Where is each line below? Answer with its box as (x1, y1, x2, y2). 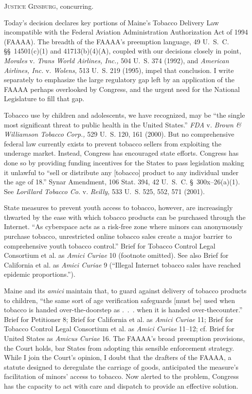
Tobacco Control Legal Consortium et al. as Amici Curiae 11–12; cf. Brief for (4, 323, 234, 334)
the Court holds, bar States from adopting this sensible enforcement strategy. (4, 342, 234, 353)
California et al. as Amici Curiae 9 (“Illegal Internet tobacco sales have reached (4, 259, 241, 269)
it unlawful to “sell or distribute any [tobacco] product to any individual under (4, 167, 239, 177)
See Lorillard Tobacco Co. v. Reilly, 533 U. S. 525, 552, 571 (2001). (4, 186, 205, 196)
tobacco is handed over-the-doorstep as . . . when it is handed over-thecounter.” (4, 304, 243, 315)
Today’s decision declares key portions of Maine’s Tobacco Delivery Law (4, 17, 219, 27)
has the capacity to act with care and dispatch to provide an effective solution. (4, 380, 238, 391)
